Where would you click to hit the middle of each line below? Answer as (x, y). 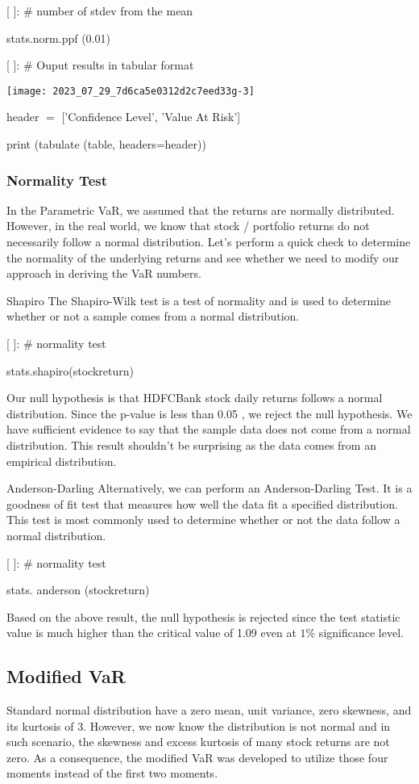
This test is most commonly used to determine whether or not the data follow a (203, 520)
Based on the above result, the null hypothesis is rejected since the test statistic (203, 616)
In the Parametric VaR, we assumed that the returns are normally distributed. (201, 210)
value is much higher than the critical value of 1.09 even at (151, 633)
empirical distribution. (62, 461)
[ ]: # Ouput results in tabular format (100, 65)
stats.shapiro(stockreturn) (70, 370)
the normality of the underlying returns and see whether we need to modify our (203, 257)
